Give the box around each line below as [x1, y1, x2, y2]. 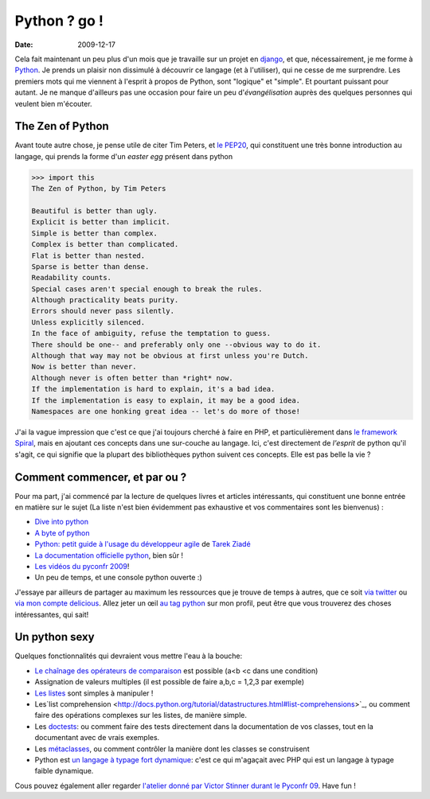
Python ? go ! [14, 12, 104, 29]
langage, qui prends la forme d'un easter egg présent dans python [14, 151, 233, 161]
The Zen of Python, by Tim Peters [31, 184, 166, 193]
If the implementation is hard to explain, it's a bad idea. [31, 384, 276, 394]
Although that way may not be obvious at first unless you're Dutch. [31, 351, 309, 361]
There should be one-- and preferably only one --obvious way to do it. [31, 340, 322, 349]
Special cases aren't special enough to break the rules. [31, 284, 263, 294]
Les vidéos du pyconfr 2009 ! [34, 562, 130, 571]
